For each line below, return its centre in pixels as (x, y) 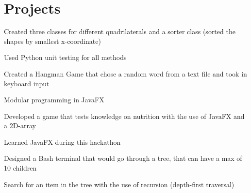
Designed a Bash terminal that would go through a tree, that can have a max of (123, 158)
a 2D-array (20, 125)
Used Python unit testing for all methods (65, 57)
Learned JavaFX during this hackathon (62, 142)
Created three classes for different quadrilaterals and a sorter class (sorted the (120, 31)
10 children (20, 168)
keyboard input (27, 83)
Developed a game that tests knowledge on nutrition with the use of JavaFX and (124, 116)
